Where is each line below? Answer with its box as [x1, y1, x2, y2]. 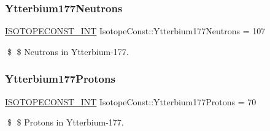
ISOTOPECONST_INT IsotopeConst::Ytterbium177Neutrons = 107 [5, 24, 266, 37]
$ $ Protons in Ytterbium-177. [7, 116, 124, 129]
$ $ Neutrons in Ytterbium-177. [7, 45, 129, 58]
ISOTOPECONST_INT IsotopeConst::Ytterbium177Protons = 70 [5, 95, 256, 108]
